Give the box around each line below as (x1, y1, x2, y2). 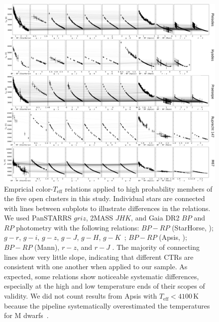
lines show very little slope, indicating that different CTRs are (4, 251, 194, 262)
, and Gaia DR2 (131, 213, 180, 223)
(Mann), (34, 242, 60, 252)
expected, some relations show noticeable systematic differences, (4, 271, 199, 281)
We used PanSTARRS (4, 213, 72, 223)
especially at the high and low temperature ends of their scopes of (4, 281, 205, 291)
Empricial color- (4, 183, 53, 194)
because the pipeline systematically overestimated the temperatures (4, 300, 210, 311)
